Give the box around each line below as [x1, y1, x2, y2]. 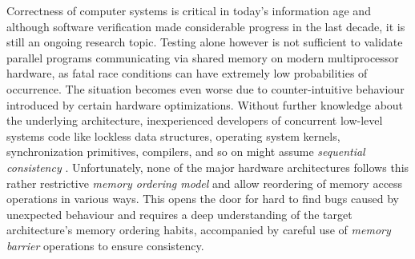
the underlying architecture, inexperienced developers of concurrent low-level [6, 112, 383, 129]
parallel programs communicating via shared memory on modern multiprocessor [6, 49, 399, 66]
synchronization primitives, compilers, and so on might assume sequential [6, 143, 365, 160]
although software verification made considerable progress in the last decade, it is [6, 18, 405, 34]
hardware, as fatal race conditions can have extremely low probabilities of [6, 65, 368, 82]
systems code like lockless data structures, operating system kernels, [6, 127, 340, 144]
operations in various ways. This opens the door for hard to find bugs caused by [6, 190, 399, 207]
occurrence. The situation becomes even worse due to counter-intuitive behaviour [6, 80, 405, 97]
